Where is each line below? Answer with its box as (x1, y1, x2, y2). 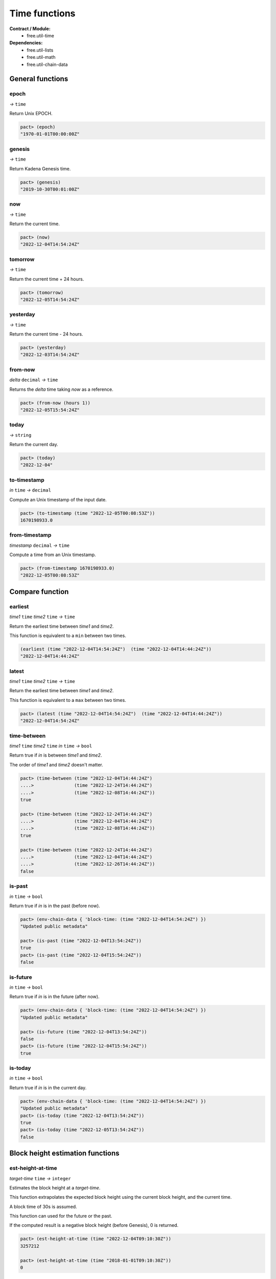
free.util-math (27, 54, 56, 60)
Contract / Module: (9, 26, 51, 32)
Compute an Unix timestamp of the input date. (9, 496, 107, 502)
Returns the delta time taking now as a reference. (9, 386, 113, 392)
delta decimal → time (9, 377, 58, 383)
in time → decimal (9, 487, 51, 493)
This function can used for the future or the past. (9, 1213, 112, 1219)
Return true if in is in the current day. (9, 1085, 87, 1091)
